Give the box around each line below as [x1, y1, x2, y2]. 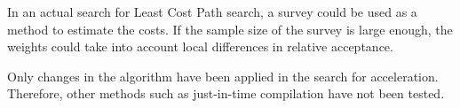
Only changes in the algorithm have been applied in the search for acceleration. [7, 66, 439, 85]
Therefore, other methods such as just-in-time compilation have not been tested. [7, 84, 445, 103]
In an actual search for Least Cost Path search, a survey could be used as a [7, 3, 417, 20]
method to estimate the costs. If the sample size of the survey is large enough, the [7, 19, 453, 38]
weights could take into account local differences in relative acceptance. [7, 37, 393, 56]
